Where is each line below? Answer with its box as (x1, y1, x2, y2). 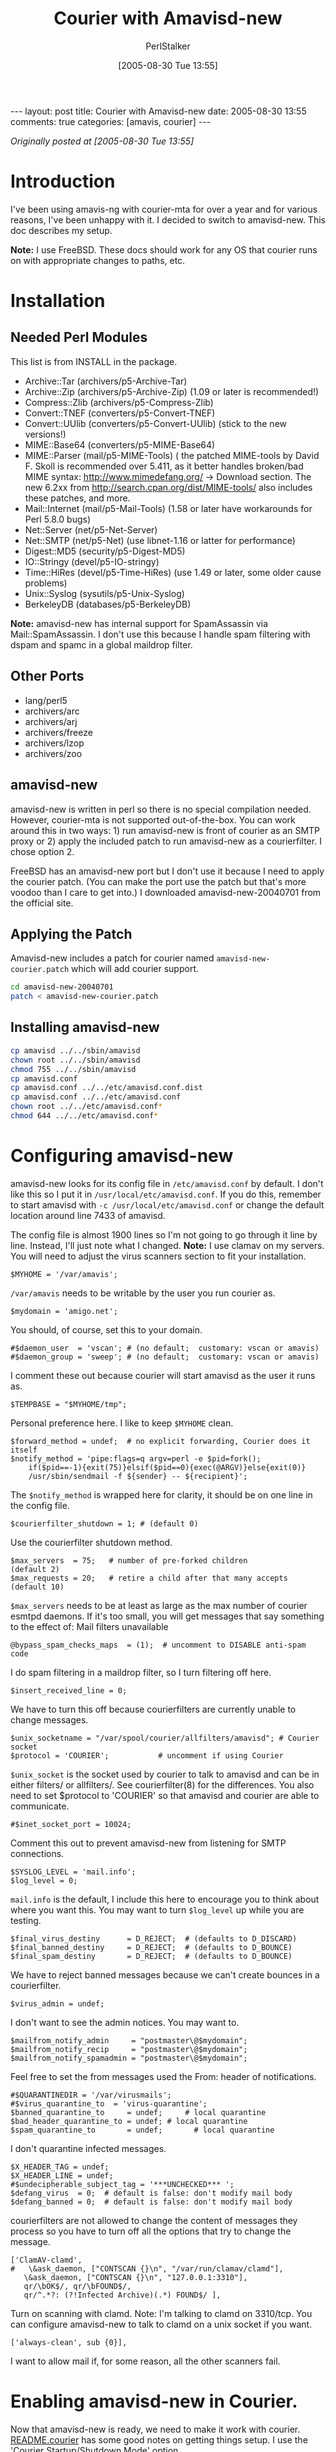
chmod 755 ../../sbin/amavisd (10, 1064, 137, 1074)
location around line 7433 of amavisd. (10, 1209, 166, 1221)
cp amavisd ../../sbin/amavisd (10, 1045, 141, 1056)
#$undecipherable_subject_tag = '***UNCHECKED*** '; (10, 2179, 235, 2189)
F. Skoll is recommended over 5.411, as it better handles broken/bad (24, 460, 304, 472)
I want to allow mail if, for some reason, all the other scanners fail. (10, 2355, 281, 2367)
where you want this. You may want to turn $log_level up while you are (10, 1903, 305, 1916)
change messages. (10, 1713, 89, 1726)
